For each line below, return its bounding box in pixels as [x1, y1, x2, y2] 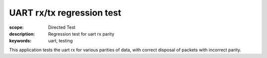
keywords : [9, 38, 32, 44]
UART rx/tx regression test [9, 7, 121, 18]
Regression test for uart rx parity [48, 31, 115, 37]
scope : [9, 24, 24, 30]
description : [9, 31, 35, 37]
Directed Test [48, 24, 76, 30]
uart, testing [48, 38, 73, 44]
